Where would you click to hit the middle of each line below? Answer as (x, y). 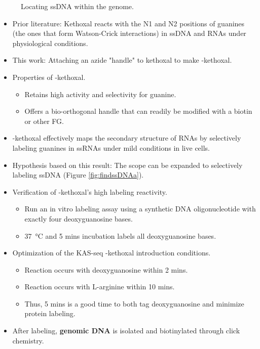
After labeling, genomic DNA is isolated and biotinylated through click (126, 331)
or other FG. (44, 121)
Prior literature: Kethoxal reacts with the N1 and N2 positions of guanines (128, 23)
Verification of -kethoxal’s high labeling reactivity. (90, 191)
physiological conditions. (50, 43)
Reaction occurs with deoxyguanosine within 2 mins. (106, 269)
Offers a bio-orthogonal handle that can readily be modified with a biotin (138, 111)
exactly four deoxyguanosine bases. (79, 218)
